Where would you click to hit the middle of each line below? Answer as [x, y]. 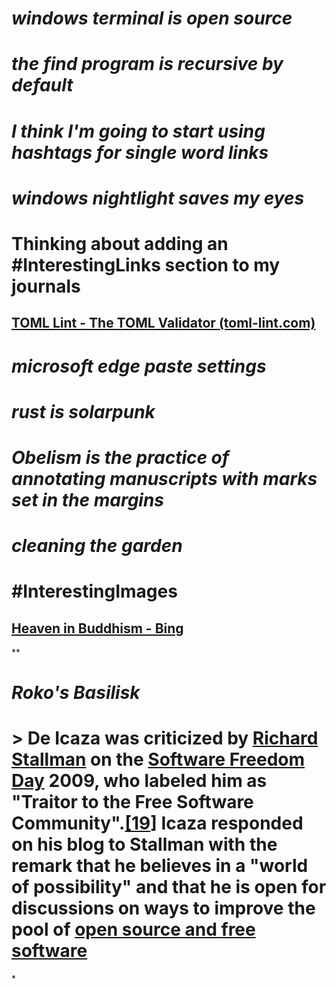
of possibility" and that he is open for [169, 887]
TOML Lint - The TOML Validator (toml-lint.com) [163, 323]
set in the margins [88, 499]
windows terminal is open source [152, 18]
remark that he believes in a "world [160, 866]
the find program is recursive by [147, 64]
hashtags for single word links [140, 152]
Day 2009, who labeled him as [139, 781]
